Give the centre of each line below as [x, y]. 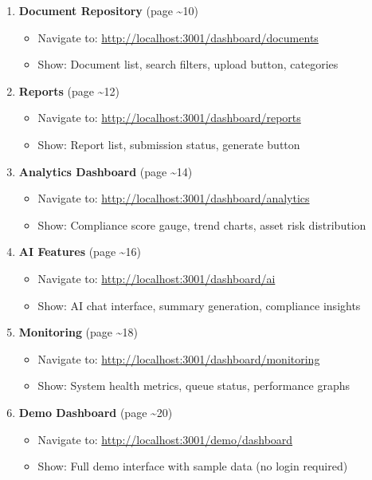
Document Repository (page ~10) [108, 10]
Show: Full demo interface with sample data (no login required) [193, 466]
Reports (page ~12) [69, 90]
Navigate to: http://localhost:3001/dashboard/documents [178, 37]
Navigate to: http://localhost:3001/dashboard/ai [157, 278]
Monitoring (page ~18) [78, 332]
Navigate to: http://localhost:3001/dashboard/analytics [174, 198]
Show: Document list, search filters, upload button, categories [188, 64]
